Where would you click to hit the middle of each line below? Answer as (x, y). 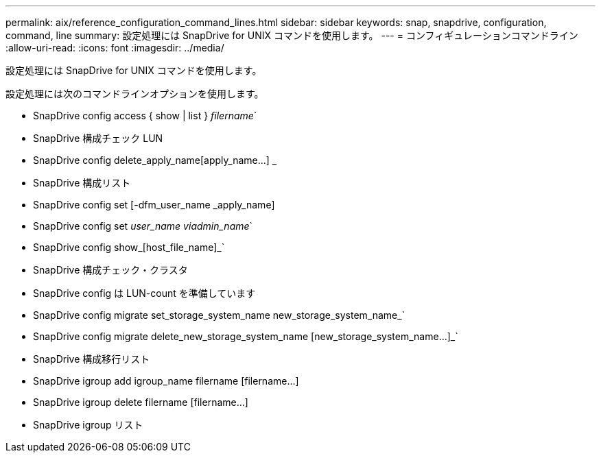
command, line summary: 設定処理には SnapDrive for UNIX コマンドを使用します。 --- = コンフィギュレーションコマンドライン (292, 35)
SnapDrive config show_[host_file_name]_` (129, 247)
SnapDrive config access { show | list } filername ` (145, 116)
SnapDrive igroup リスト (88, 425)
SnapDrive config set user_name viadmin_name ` (143, 226)
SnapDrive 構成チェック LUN (98, 138)
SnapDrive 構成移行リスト (92, 359)
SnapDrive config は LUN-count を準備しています (144, 293)
